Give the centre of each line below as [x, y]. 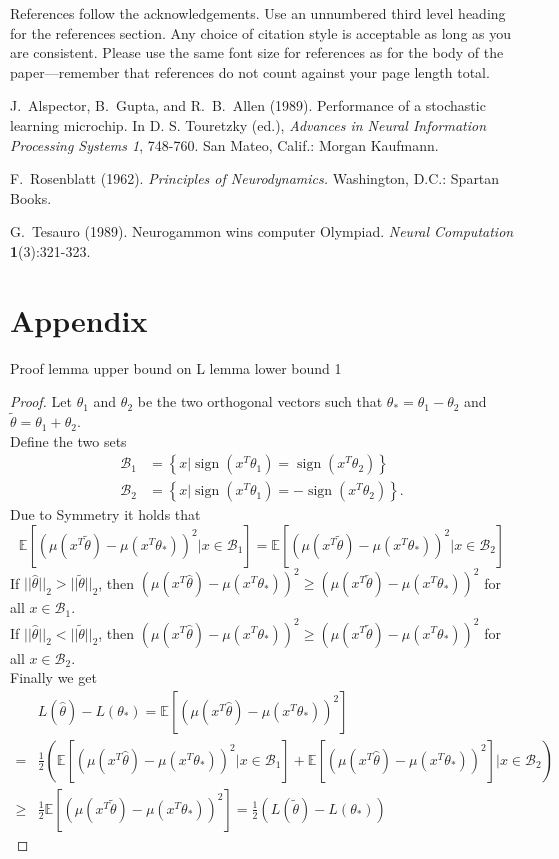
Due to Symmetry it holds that [105, 514]
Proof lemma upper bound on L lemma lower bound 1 [176, 367]
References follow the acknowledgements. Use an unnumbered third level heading [258, 13]
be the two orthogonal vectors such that [260, 401]
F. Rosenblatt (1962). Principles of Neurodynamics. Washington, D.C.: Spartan [255, 178]
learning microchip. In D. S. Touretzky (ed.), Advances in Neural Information [248, 124]
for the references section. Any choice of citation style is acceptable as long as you [261, 32]
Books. [31, 197]
